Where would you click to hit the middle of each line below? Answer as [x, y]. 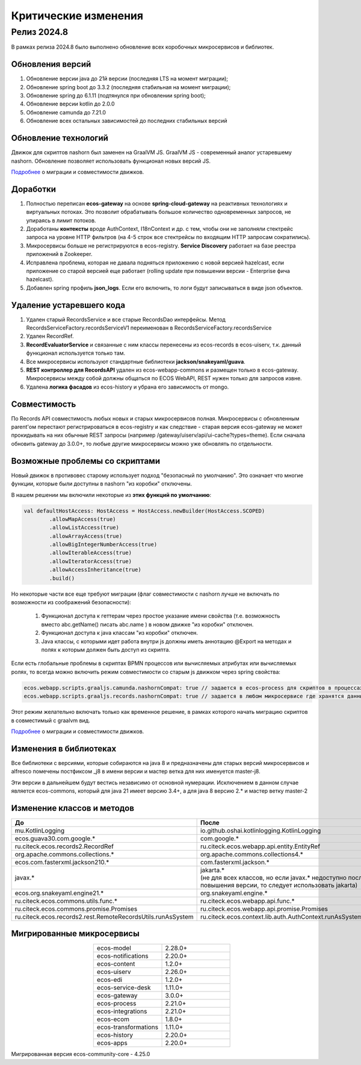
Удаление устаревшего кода [68, 305]
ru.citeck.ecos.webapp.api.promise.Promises [264, 908]
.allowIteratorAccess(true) [91, 561]
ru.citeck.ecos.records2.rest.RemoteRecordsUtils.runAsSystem [104, 917]
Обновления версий [51, 64]
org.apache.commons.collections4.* [252, 854]
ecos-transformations [128, 1027]
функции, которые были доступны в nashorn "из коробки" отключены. [102, 484]
